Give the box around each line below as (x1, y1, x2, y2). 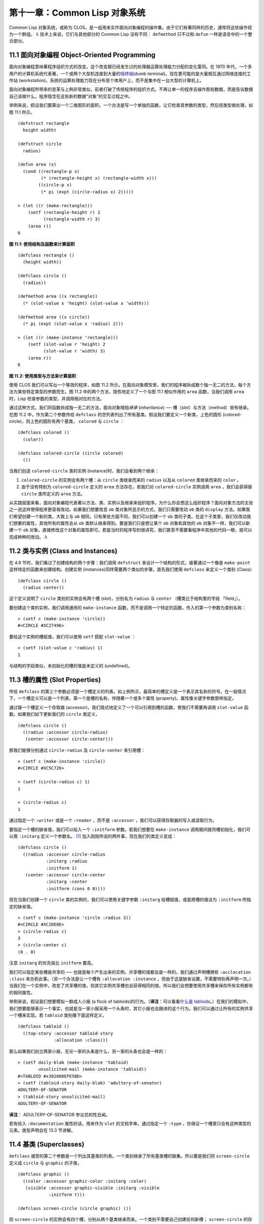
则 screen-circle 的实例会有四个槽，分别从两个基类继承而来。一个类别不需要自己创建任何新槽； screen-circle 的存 (9, 1217, 252, 1223)
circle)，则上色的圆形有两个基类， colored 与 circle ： (9, 418, 125, 424)
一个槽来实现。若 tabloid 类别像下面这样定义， (9, 1012, 107, 1018)
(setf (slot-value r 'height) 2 (27, 342, 106, 347)
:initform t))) (48, 1192, 85, 1198)
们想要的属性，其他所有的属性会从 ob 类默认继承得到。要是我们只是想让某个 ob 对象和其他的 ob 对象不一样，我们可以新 (9, 520, 250, 526)
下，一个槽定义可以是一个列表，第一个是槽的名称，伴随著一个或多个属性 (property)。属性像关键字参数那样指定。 (9, 695, 237, 701)
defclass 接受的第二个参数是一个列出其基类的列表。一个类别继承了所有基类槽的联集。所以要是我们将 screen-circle (9, 1153, 250, 1159)
